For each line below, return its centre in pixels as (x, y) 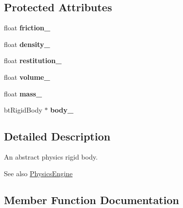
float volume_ (27, 77)
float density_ (27, 44)
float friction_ (27, 28)
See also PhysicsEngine (38, 173)
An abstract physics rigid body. (51, 156)
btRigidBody (23, 110)
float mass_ (23, 93)
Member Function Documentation (92, 199)
